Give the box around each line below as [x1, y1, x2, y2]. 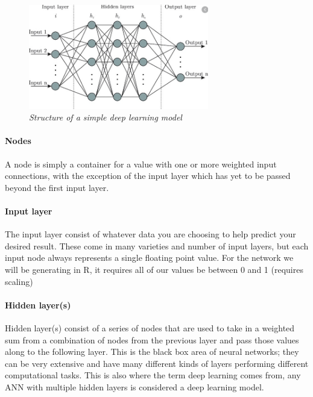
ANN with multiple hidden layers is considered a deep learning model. [5, 380, 264, 393]
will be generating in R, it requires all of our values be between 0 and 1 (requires [5, 263, 303, 275]
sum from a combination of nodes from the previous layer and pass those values [5, 333, 299, 346]
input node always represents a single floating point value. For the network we [5, 251, 294, 264]
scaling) [5, 275, 33, 287]
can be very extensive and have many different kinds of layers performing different [5, 357, 309, 369]
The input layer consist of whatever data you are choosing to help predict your [5, 228, 296, 240]
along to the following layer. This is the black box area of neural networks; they [5, 345, 299, 358]
